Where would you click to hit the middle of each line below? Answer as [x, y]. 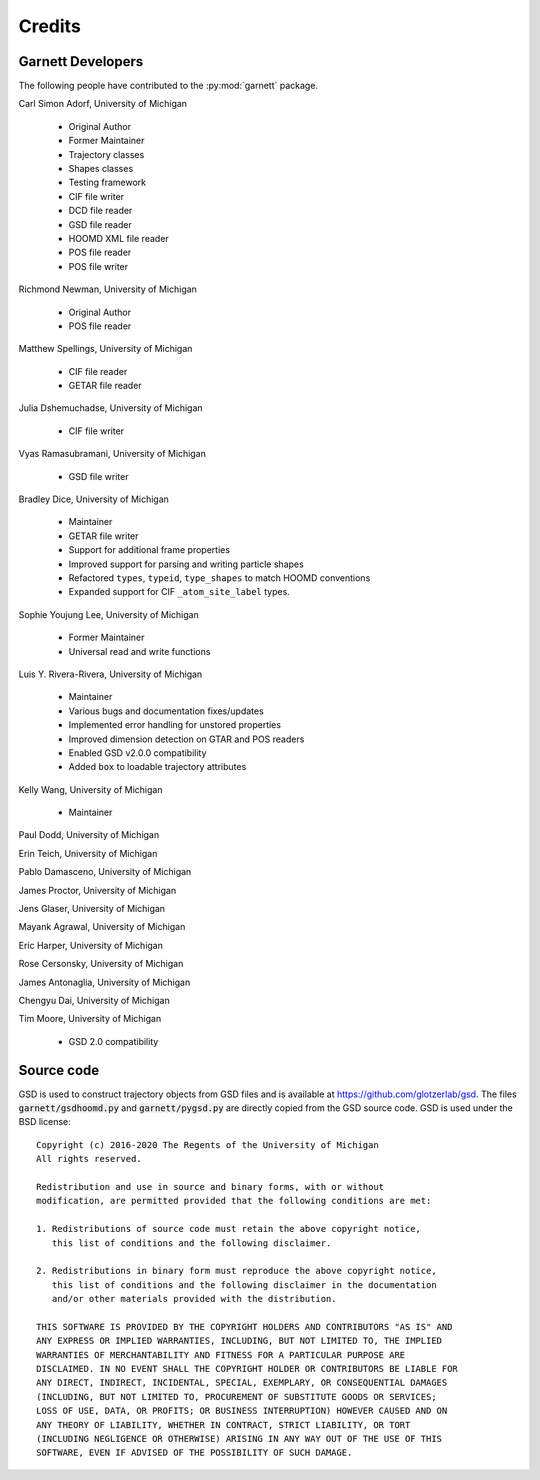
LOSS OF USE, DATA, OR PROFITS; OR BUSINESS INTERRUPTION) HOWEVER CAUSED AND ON [242, 1411]
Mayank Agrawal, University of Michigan [102, 927]
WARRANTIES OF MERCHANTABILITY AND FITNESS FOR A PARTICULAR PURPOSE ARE [221, 1354]
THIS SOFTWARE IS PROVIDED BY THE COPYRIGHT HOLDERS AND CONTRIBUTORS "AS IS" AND [244, 1326]
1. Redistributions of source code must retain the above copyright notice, [229, 1229]
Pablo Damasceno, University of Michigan [105, 872]
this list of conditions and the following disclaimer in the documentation [244, 1284]
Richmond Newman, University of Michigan [107, 289]
